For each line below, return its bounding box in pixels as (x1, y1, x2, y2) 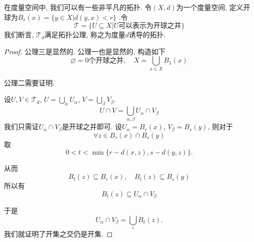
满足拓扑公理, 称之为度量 (44, 29, 125, 40)
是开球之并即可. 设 (62, 121, 122, 132)
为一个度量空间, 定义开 (176, 2, 251, 12)
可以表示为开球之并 (118, 22, 181, 30)
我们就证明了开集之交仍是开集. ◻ (4, 229, 113, 239)
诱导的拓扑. (129, 29, 166, 40)
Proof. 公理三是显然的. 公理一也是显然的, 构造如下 (4, 46, 166, 56)
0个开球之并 (85, 57, 124, 65)
